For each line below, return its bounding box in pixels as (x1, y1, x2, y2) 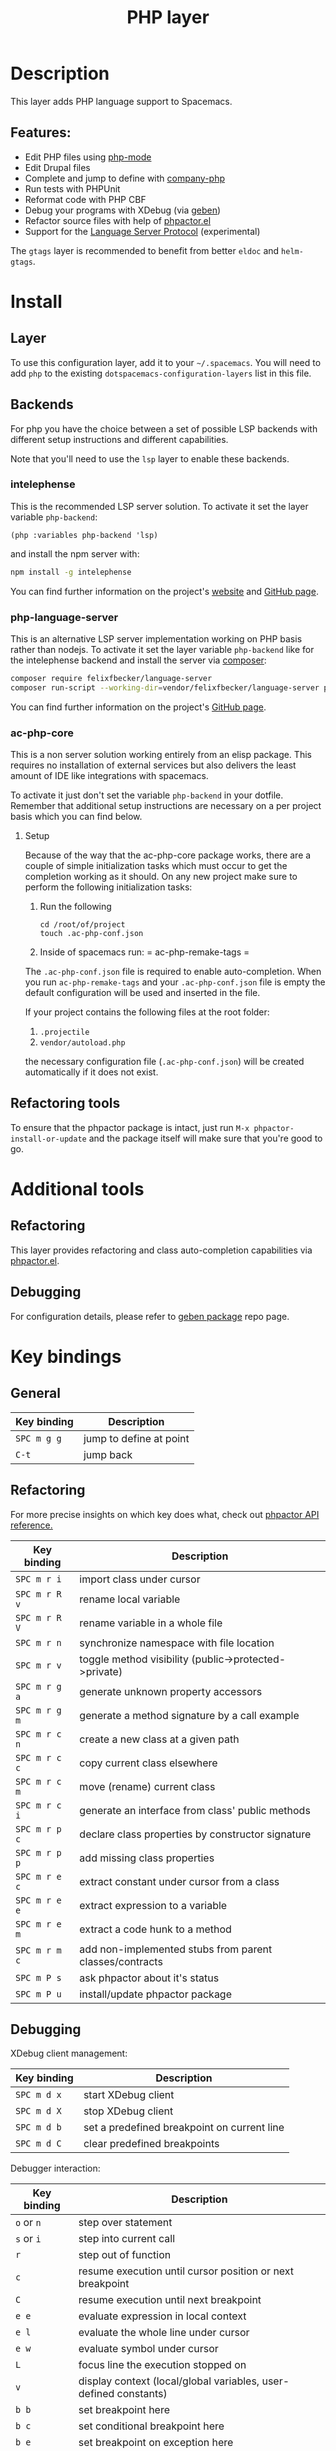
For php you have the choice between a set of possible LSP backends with (10, 422, 318, 435)
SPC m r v (15, 1659, 62, 1671)
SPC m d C (15, 2138, 62, 2150)
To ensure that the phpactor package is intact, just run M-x (10, 1121, 250, 1133)
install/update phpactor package (79, 1987, 232, 2001)
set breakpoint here (78, 2403, 171, 2417)
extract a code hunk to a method (79, 1922, 232, 1936)
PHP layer (126, 6, 210, 29)
